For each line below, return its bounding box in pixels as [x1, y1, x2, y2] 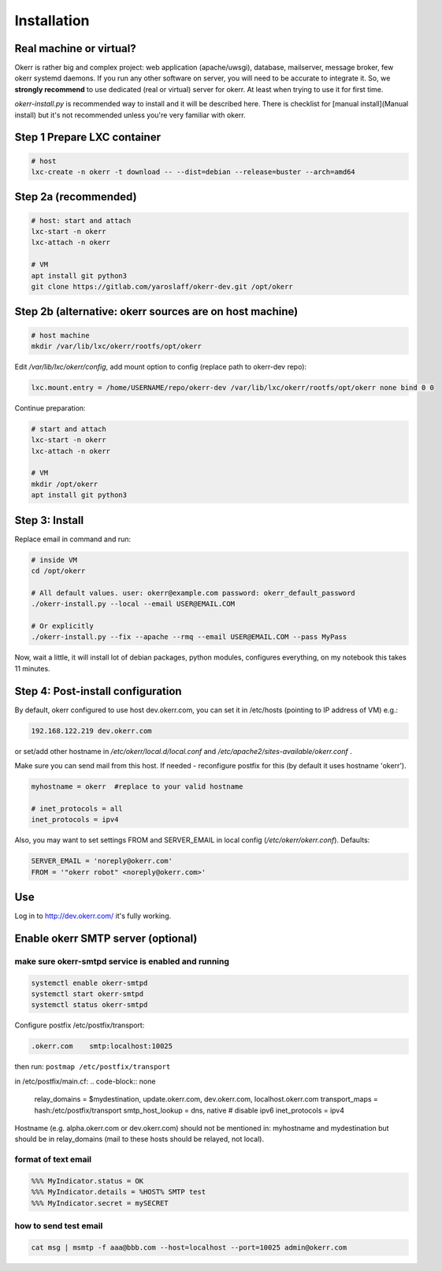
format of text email [14, 1154, 92, 1165]
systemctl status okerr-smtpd [31, 1001, 148, 1009]
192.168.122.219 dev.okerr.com [31, 726, 153, 735]
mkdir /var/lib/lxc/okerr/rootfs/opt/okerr [31, 341, 202, 351]
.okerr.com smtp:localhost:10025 [31, 1042, 173, 1051]
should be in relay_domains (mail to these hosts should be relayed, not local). [14, 1135, 265, 1144]
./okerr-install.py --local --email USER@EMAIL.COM [31, 600, 236, 608]
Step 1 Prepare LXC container [14, 131, 162, 144]
